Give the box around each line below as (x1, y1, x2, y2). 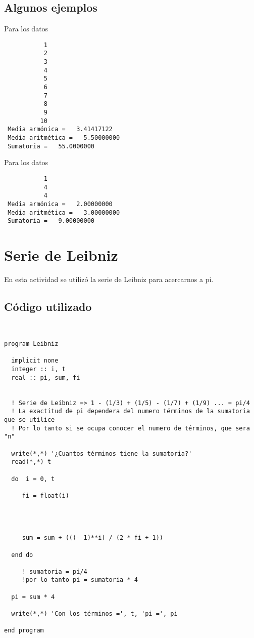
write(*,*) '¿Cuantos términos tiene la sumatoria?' (11, 450, 192, 457)
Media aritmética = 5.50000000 (8, 134, 120, 142)
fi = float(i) (22, 492, 69, 499)
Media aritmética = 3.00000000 (8, 209, 120, 216)
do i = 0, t (11, 475, 55, 483)
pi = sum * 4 (11, 593, 55, 601)
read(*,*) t (11, 458, 52, 466)
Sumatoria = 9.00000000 (8, 217, 94, 225)
